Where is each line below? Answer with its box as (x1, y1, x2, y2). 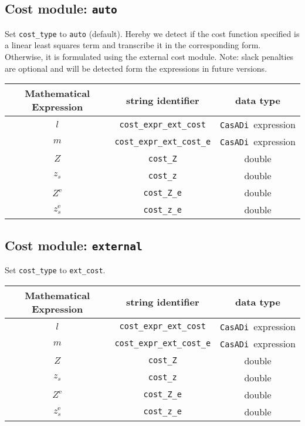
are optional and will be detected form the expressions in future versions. (5, 62, 267, 74)
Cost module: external (5, 236, 143, 254)
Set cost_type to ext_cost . (5, 264, 106, 276)
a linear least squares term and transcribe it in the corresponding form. (5, 39, 261, 51)
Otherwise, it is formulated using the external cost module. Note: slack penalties (5, 51, 294, 63)
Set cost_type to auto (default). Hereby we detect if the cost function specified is (5, 27, 300, 39)
